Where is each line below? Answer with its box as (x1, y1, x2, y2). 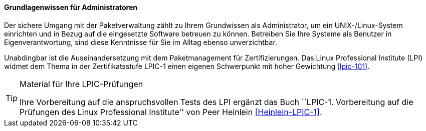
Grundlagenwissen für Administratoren (4, 3, 137, 11)
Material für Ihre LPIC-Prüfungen (20, 78, 143, 89)
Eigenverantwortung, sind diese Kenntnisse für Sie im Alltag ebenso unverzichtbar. (4, 37, 277, 46)
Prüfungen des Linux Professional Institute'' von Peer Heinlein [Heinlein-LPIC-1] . (20, 106, 322, 117)
